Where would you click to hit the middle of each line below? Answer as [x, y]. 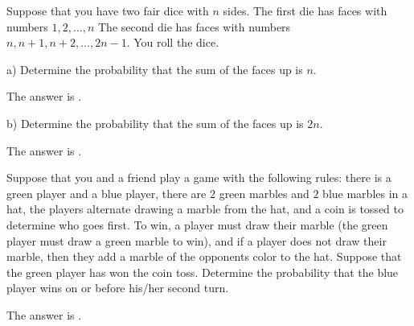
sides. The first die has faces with [305, 10]
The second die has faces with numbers [195, 26]
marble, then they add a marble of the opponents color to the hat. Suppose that [204, 256]
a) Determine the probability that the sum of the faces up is [155, 69]
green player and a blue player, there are [107, 193]
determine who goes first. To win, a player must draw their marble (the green [197, 224]
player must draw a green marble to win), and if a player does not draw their [197, 240]
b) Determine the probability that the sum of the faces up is [155, 123]
